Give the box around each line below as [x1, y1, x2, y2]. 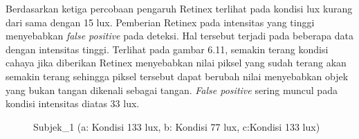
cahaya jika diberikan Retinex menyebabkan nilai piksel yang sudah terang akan [6, 55, 347, 70]
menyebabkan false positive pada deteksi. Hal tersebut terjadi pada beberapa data [6, 28, 354, 43]
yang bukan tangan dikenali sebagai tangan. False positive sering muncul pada [6, 82, 338, 97]
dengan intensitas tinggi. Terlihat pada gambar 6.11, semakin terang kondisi [6, 41, 329, 56]
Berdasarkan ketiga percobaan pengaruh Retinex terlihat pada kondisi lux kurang [6, 1, 353, 15]
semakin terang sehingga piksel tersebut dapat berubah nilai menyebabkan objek [6, 68, 349, 83]
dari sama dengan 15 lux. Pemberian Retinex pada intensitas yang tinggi [6, 15, 315, 29]
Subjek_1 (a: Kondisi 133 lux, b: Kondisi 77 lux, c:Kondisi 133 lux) [33, 119, 320, 133]
